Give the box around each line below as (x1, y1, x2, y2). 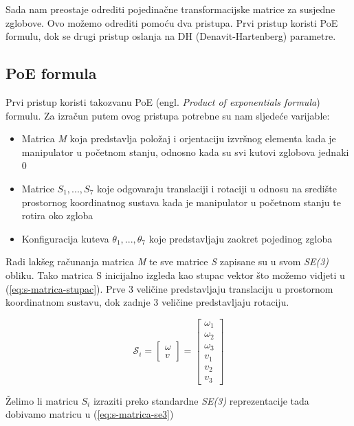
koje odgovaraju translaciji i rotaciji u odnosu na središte (96, 181, 337, 195)
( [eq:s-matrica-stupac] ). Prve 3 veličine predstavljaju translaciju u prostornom (5, 281, 333, 295)
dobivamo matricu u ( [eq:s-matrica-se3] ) (5, 407, 174, 421)
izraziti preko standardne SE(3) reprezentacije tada (93, 393, 309, 407)
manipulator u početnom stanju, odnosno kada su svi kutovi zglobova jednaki (21, 144, 349, 159)
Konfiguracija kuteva (21, 231, 109, 245)
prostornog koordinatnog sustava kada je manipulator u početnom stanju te (21, 194, 341, 209)
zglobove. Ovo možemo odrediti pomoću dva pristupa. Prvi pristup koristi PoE (5, 15, 338, 30)
